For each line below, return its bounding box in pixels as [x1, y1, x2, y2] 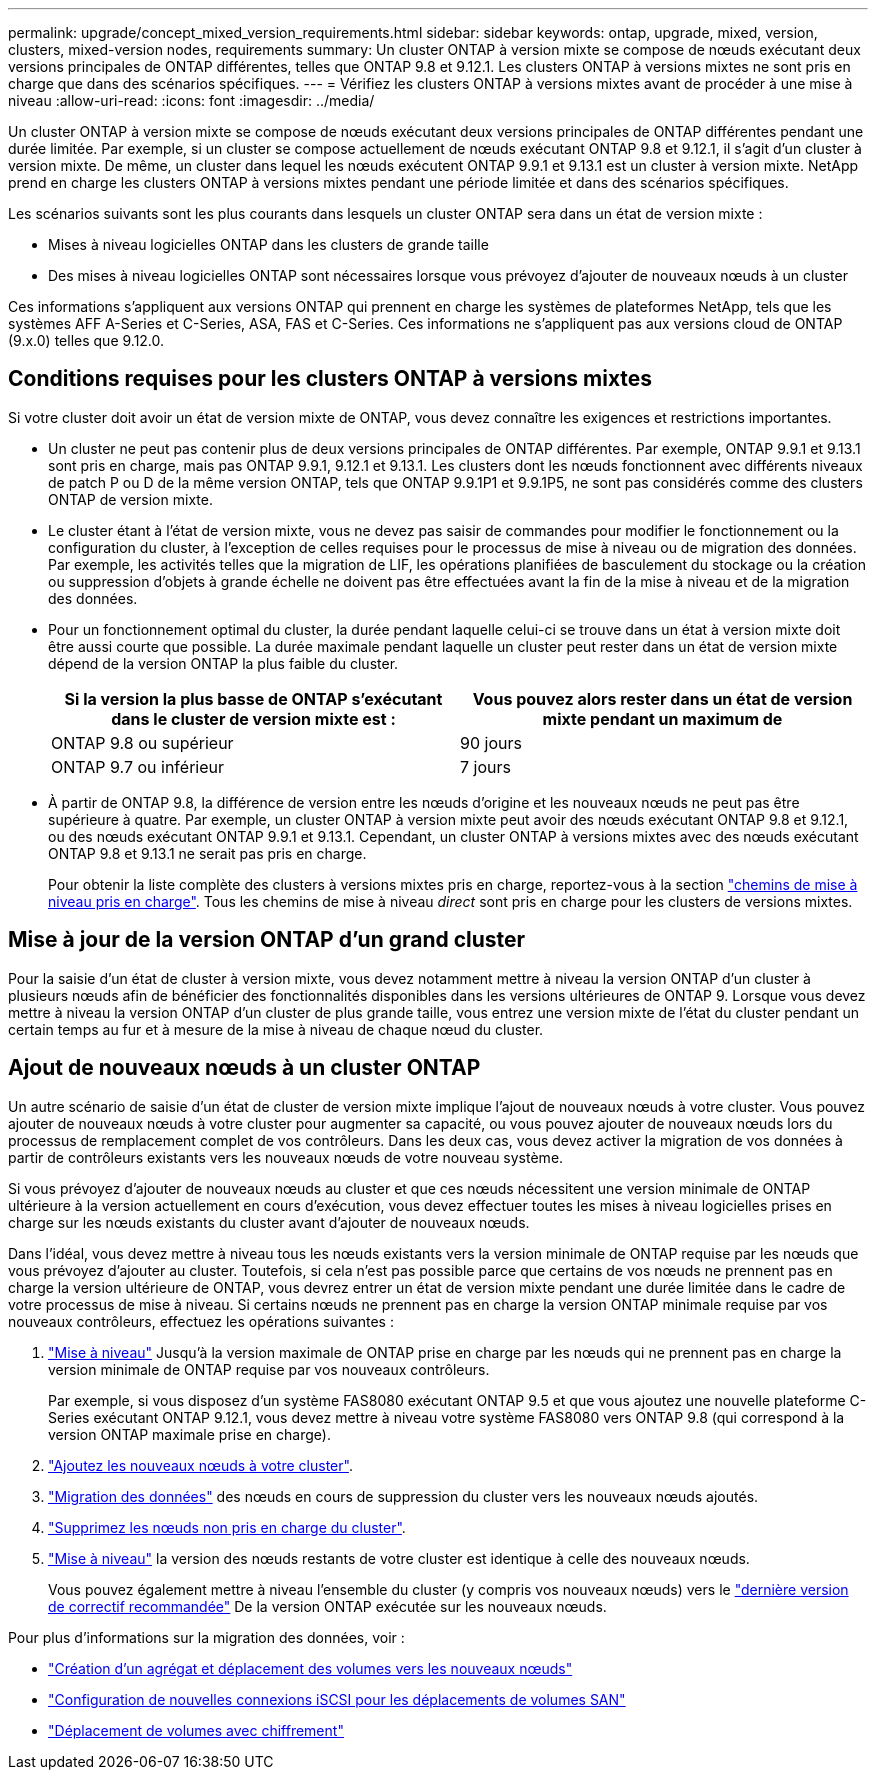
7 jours [460, 756, 511, 777]
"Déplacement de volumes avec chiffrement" [48, 1721, 344, 1739]
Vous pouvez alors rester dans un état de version [472, 688, 853, 709]
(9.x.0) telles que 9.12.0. [8, 332, 165, 349]
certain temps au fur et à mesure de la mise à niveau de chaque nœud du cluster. [8, 1020, 544, 1038]
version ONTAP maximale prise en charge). [48, 1425, 331, 1443]
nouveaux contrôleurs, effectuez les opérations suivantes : [8, 1312, 394, 1330]
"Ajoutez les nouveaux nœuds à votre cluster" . [48, 1456, 353, 1474]
